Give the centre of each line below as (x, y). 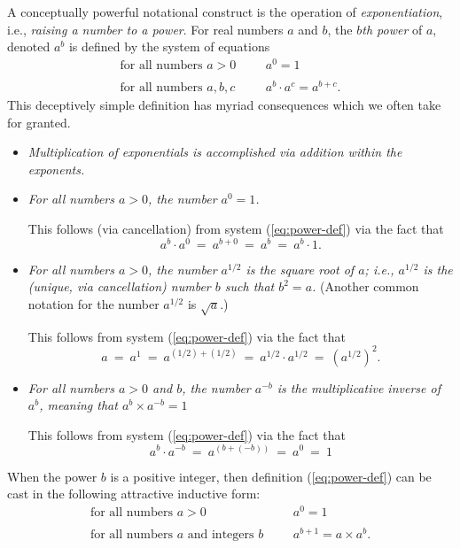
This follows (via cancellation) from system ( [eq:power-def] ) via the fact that (236, 228)
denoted (29, 46)
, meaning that (78, 405)
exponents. (56, 169)
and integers (221, 534)
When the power (52, 476)
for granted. (39, 122)
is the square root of (300, 269)
